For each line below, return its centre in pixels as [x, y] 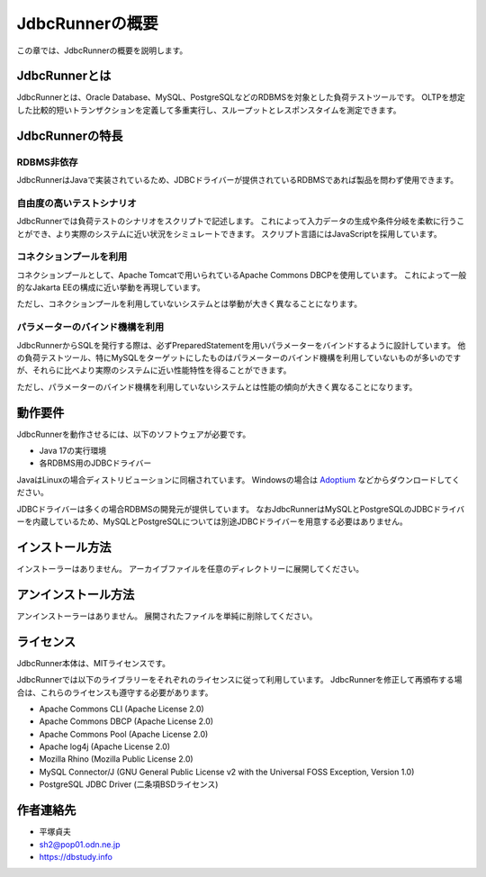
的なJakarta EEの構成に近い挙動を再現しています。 [111, 287]
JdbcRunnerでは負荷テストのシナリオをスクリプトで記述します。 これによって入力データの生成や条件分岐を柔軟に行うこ [241, 222]
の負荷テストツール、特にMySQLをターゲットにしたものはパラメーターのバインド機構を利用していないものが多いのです [239, 357]
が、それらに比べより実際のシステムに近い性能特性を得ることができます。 [154, 370]
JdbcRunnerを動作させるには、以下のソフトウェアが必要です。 [134, 434]
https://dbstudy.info [76, 856]
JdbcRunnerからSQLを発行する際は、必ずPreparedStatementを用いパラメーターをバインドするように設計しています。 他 [241, 345]
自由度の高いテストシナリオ [76, 203]
